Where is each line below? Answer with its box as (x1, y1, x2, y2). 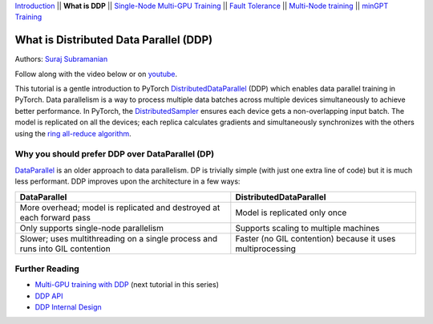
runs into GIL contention (19, 243, 111, 254)
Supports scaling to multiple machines (235, 222, 380, 233)
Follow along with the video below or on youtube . (14, 69, 178, 79)
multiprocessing (235, 243, 296, 254)
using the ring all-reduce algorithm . (14, 128, 132, 138)
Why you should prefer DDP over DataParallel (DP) (14, 148, 215, 160)
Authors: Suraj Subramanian (14, 55, 108, 64)
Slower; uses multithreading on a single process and (19, 233, 218, 244)
